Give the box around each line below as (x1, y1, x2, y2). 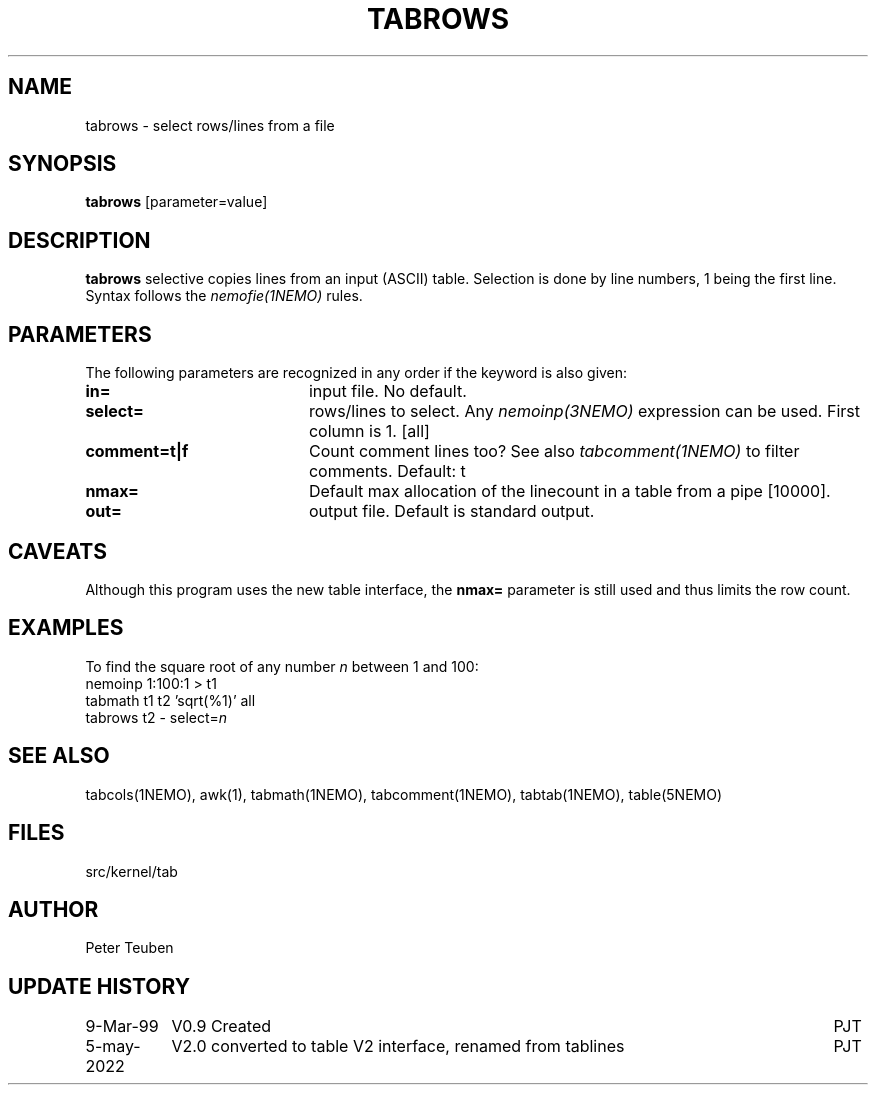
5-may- (85, 1036, 141, 1057)
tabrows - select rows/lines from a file (85, 116, 335, 134)
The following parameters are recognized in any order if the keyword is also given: (85, 364, 628, 382)
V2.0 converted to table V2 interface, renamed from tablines (171, 1036, 625, 1057)
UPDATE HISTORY (8, 973, 191, 999)
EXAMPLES (8, 615, 124, 641)
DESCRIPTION (8, 227, 151, 253)
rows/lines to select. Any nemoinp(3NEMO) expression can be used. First (308, 401, 860, 422)
